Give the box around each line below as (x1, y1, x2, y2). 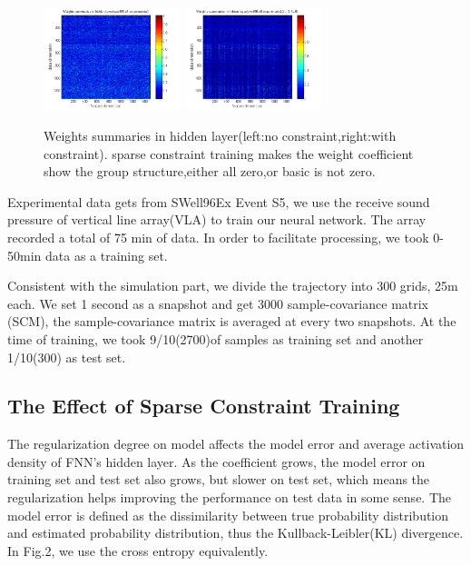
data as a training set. (44, 245, 168, 264)
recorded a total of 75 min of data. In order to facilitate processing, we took (7, 227, 429, 246)
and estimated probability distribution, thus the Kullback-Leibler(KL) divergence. (7, 523, 464, 542)
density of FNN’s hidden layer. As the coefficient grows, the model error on (7, 452, 426, 471)
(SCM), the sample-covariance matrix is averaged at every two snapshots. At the (7, 312, 456, 331)
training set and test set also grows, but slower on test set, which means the (7, 470, 430, 489)
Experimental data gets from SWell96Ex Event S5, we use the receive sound (7, 192, 430, 211)
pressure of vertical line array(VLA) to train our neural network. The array (7, 210, 427, 229)
